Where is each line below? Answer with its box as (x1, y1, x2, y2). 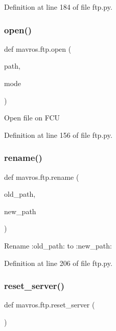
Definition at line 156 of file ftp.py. (4, 129, 112, 140)
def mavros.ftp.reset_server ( (4, 299, 95, 310)
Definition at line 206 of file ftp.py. (4, 257, 112, 268)
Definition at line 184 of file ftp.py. (4, 2, 112, 12)
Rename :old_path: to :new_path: (4, 240, 112, 251)
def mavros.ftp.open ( (4, 43, 72, 54)
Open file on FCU (4, 112, 60, 123)
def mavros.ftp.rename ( (4, 171, 79, 182)
